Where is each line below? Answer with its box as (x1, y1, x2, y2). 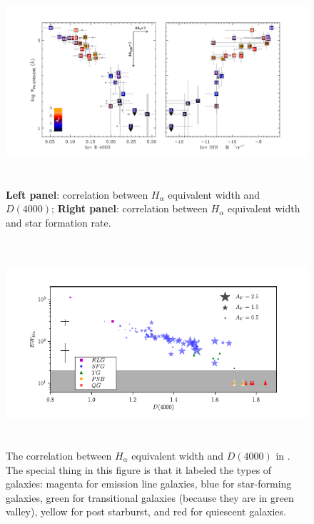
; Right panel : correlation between (51, 201, 208, 216)
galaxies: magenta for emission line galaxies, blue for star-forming (6, 476, 292, 491)
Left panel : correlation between (6, 187, 148, 202)
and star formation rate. (6, 214, 111, 229)
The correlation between (6, 448, 112, 463)
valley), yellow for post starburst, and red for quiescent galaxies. (6, 504, 286, 519)
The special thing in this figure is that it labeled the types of (6, 462, 272, 477)
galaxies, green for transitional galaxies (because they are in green (6, 490, 294, 505)
